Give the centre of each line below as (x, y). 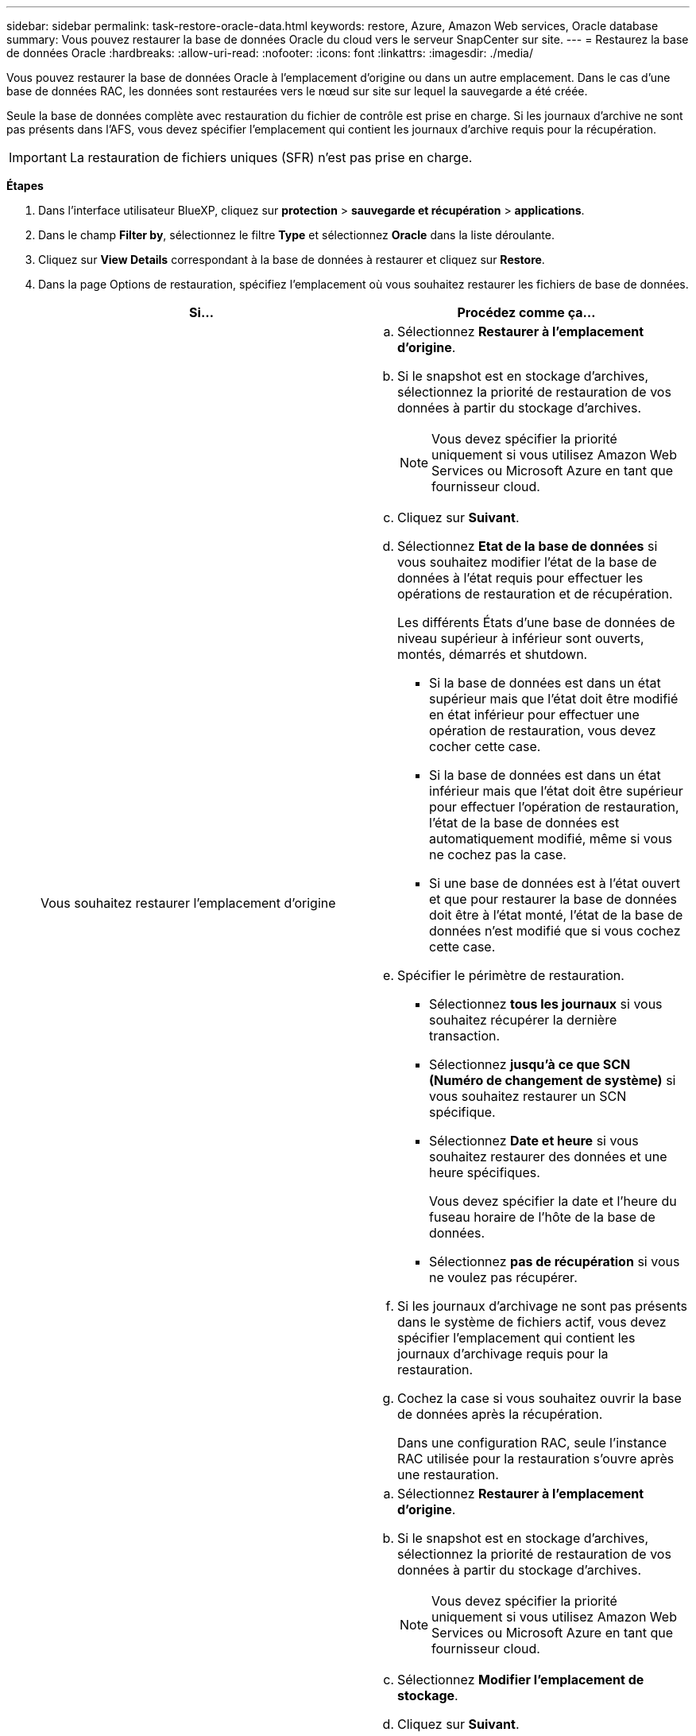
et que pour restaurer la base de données (553, 899)
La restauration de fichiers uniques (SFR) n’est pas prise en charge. (271, 157)
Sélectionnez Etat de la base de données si (528, 546)
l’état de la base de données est (524, 823)
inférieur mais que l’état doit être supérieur (556, 791)
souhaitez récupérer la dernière (523, 1020)
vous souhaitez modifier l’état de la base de (527, 562)
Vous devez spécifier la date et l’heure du (553, 1201)
